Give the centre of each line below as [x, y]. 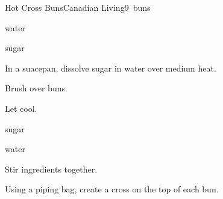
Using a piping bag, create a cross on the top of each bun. [112, 189]
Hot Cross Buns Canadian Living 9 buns [78, 7]
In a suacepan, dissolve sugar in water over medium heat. [111, 68]
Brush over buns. [36, 88]
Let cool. [21, 108]
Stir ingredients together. [51, 169]
